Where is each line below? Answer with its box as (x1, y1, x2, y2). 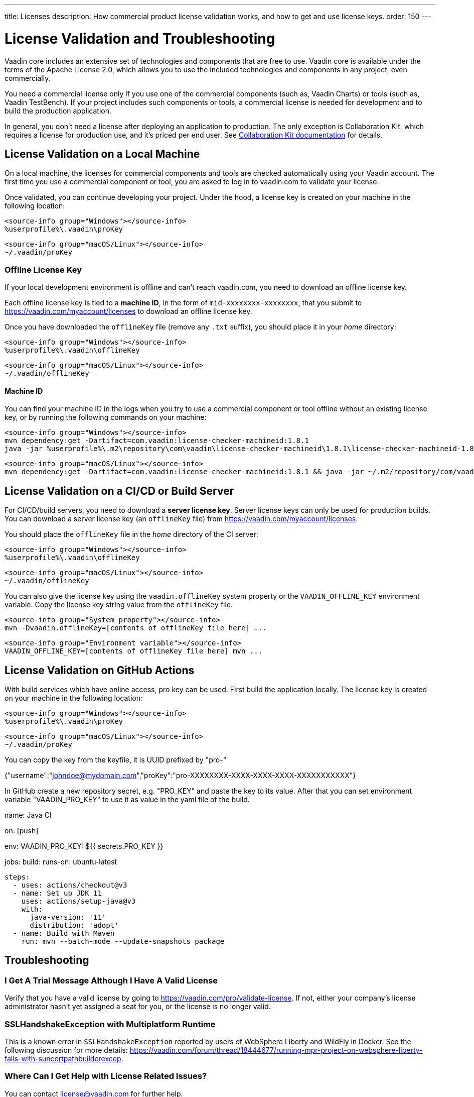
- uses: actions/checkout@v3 (13, 881, 127, 889)
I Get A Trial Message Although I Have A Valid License (5, 975, 218, 985)
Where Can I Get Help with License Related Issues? (5, 1071, 207, 1081)
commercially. (5, 73, 51, 82)
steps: (5, 873, 30, 881)
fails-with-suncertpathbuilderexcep (5, 1054, 121, 1063)
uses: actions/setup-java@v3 (21, 897, 136, 905)
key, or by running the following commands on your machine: (5, 413, 207, 422)
